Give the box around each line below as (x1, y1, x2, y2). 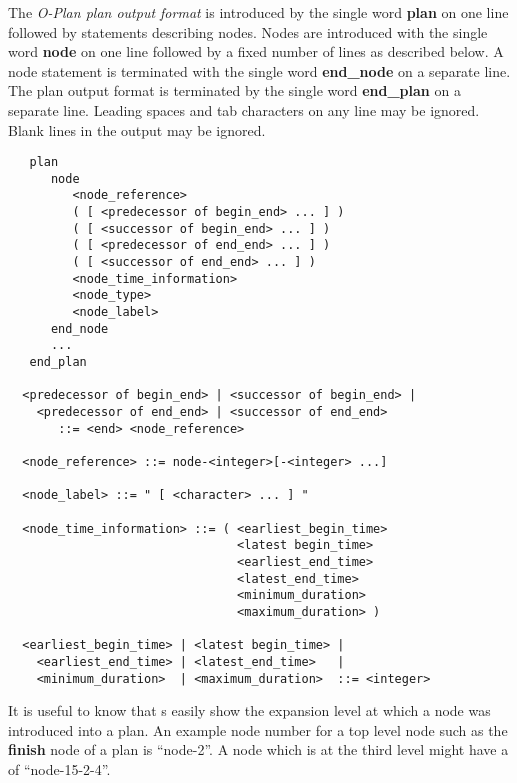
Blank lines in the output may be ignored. (8, 119, 266, 140)
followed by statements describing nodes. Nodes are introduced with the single (8, 21, 488, 42)
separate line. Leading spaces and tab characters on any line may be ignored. (8, 99, 480, 120)
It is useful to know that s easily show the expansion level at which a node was (8, 700, 491, 721)
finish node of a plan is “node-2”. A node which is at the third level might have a (8, 739, 509, 760)
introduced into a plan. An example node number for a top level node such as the (8, 719, 508, 740)
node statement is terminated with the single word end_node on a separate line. (8, 60, 511, 81)
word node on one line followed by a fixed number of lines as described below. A (8, 41, 504, 62)
